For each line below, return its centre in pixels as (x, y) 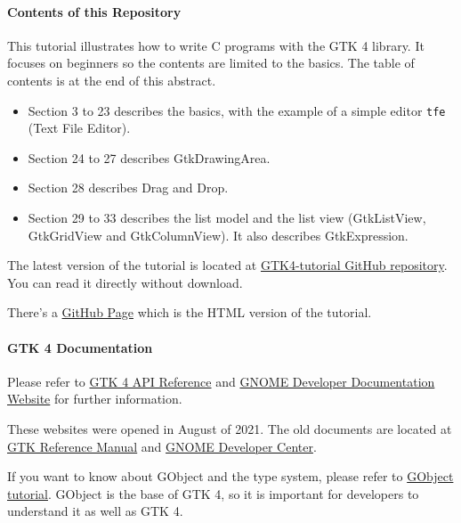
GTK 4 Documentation (80, 347)
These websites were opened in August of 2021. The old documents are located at (230, 428)
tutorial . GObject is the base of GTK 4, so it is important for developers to (213, 493)
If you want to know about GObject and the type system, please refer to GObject (230, 476)
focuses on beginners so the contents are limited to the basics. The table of (211, 63)
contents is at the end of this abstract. (112, 80)
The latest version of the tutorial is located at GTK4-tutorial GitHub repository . (227, 265)
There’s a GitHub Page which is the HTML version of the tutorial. (190, 312)
